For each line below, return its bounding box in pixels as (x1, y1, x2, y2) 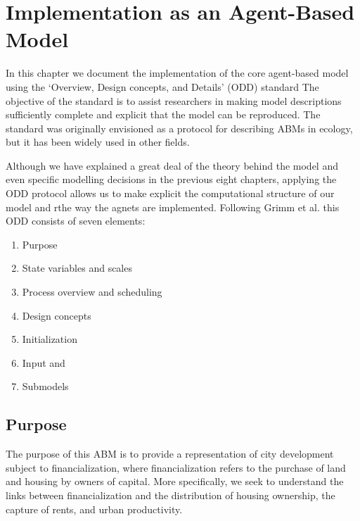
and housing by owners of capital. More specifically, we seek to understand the (6, 474, 344, 489)
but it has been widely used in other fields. (6, 134, 190, 149)
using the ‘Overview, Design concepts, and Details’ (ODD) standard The (6, 79, 319, 94)
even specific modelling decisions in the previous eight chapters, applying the (6, 172, 337, 187)
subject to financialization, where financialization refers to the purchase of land (6, 460, 346, 475)
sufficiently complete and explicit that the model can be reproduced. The (6, 107, 321, 122)
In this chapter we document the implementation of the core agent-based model (6, 65, 349, 80)
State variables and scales (22, 260, 132, 275)
